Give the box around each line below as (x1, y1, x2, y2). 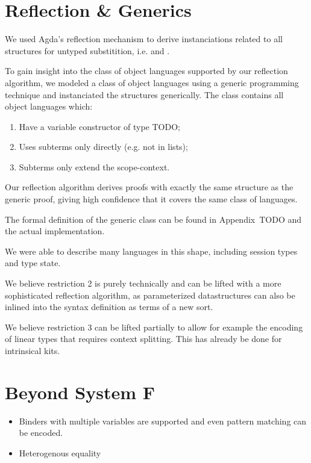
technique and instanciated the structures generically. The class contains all (5, 88, 284, 101)
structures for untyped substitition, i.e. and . (5, 44, 170, 57)
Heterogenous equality (19, 446, 101, 459)
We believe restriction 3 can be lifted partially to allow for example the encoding (5, 320, 303, 333)
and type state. (5, 256, 61, 269)
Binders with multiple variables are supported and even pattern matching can (19, 414, 307, 427)
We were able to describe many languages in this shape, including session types (5, 244, 298, 257)
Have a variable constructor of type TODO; (19, 120, 180, 132)
